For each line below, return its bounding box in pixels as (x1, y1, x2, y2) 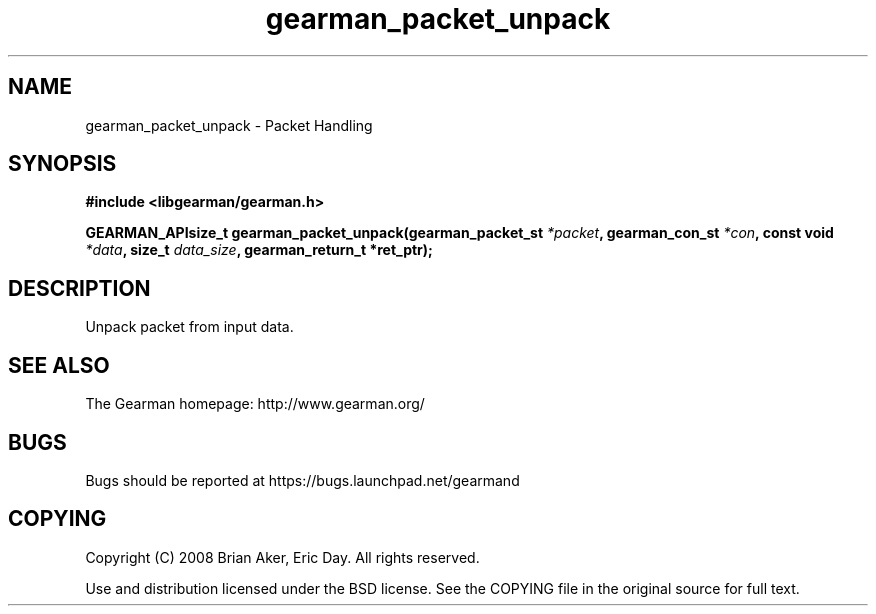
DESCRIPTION (8, 275, 151, 301)
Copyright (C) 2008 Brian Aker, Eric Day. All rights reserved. (85, 548, 480, 566)
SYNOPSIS (8, 151, 117, 177)
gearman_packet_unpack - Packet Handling (85, 116, 373, 134)
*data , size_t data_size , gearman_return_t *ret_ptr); (85, 241, 433, 259)
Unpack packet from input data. (85, 318, 294, 336)
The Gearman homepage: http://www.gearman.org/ (85, 395, 425, 413)
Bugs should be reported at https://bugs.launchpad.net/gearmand (85, 471, 520, 489)
